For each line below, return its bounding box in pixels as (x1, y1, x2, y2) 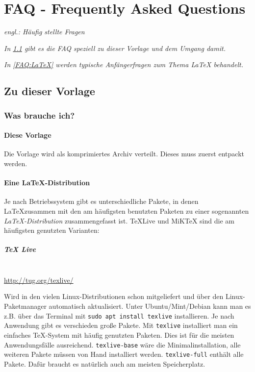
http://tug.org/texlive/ (4, 274, 74, 285)
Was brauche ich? (4, 109, 75, 121)
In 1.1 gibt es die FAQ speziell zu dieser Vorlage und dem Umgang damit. (4, 43, 226, 53)
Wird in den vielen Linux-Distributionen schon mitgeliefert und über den (4, 291, 224, 301)
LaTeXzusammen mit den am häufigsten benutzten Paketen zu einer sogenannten (4, 205, 249, 216)
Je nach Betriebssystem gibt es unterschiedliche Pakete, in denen (4, 196, 199, 206)
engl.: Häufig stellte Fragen (4, 26, 85, 37)
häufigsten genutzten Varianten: (4, 225, 100, 235)
